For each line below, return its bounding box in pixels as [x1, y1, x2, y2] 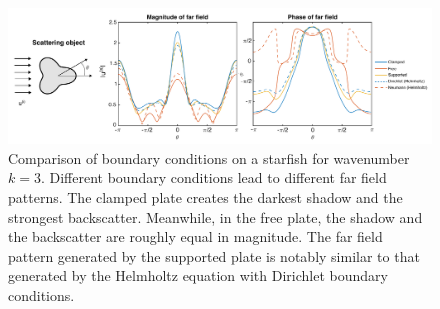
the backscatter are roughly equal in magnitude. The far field [8, 226, 383, 247]
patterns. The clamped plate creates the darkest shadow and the [8, 187, 403, 207]
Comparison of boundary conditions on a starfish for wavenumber [8, 147, 410, 168]
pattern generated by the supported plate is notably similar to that [8, 245, 420, 266]
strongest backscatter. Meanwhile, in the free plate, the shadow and [8, 206, 423, 227]
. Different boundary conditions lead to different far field [40, 167, 387, 188]
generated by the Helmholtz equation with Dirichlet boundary [8, 265, 388, 286]
